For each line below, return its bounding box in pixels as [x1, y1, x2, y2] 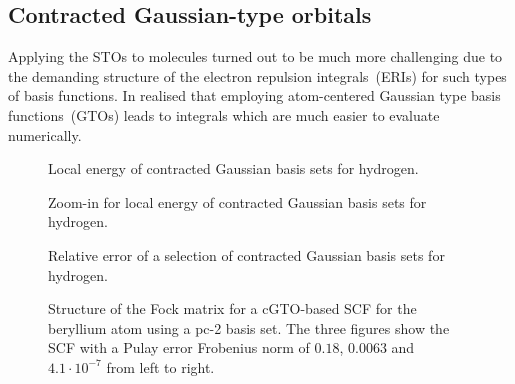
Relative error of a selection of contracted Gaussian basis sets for [48, 244, 445, 265]
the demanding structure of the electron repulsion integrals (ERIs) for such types [8, 65, 507, 86]
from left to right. [106, 356, 215, 377]
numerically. [8, 124, 82, 145]
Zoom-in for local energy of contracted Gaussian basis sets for [48, 191, 427, 212]
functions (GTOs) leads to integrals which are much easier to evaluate [8, 104, 440, 125]
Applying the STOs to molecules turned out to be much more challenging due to [8, 46, 503, 67]
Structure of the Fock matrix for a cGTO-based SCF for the [48, 298, 417, 319]
